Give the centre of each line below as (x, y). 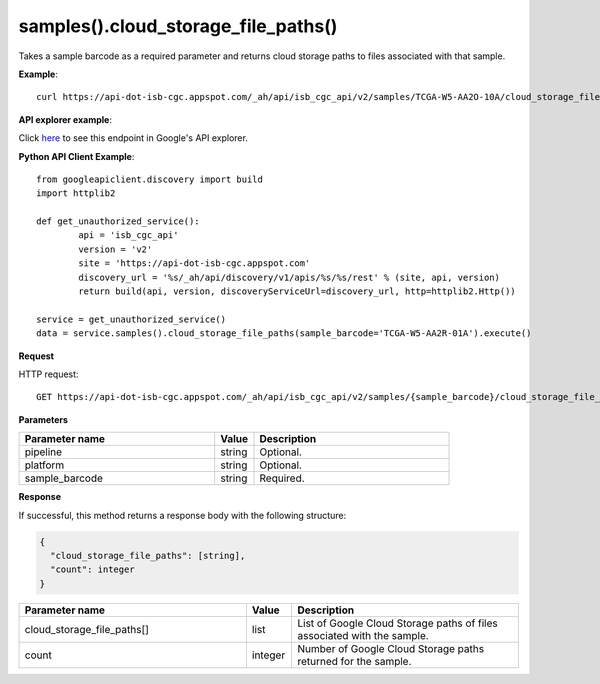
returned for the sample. (354, 661)
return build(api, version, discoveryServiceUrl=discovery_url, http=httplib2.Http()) (297, 291)
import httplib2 (76, 193)
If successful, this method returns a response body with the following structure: (182, 515)
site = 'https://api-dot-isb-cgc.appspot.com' (194, 263)
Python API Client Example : (76, 156)
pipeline (43, 452)
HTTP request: (48, 374)
